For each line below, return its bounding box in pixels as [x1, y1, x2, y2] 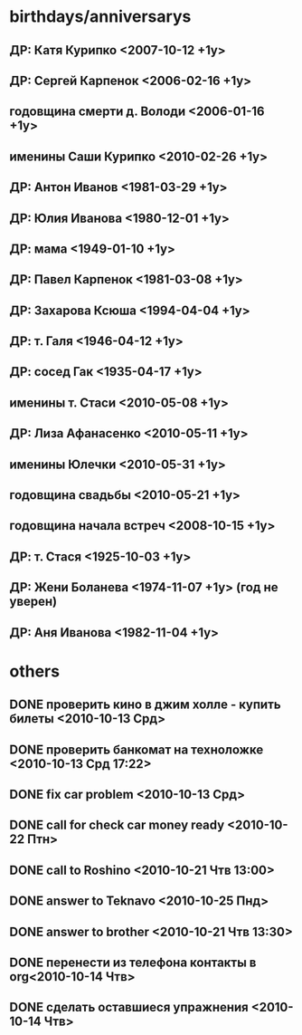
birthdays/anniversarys [9, 6, 192, 27]
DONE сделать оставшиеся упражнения [9, 1000, 249, 1015]
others [9, 661, 61, 681]
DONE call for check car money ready [9, 818, 225, 833]
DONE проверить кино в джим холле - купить [9, 697, 282, 713]
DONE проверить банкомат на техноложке [9, 742, 264, 757]
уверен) [9, 594, 57, 609]
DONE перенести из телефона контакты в [9, 954, 257, 970]
